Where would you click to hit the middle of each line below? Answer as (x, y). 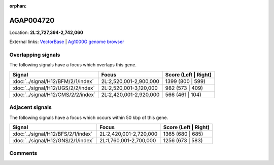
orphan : (18, 6)
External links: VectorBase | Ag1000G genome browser (67, 42)
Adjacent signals (30, 107)
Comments (23, 153)
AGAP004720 (32, 20)
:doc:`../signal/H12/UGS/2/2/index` (54, 88)
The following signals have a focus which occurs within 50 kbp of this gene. (89, 117)
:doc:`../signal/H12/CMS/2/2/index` (54, 95)
